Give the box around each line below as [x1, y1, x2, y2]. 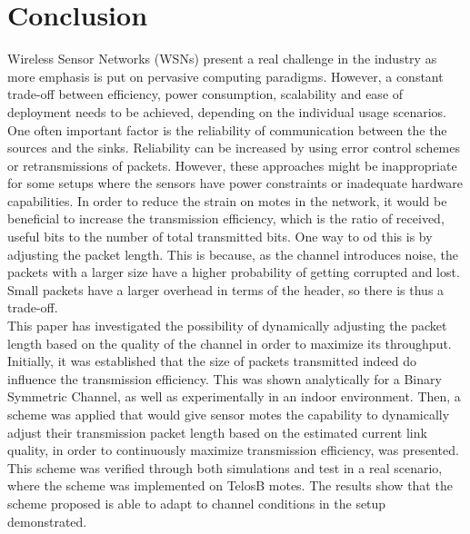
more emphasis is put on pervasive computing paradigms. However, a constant [7, 66, 444, 85]
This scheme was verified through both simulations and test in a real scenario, [7, 458, 443, 477]
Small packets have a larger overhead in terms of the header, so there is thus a [7, 280, 445, 299]
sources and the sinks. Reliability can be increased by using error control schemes [7, 138, 461, 157]
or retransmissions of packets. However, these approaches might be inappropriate [7, 155, 457, 174]
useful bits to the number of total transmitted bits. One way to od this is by [7, 227, 433, 246]
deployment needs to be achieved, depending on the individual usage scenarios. [7, 102, 446, 121]
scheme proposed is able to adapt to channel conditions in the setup [7, 493, 386, 512]
